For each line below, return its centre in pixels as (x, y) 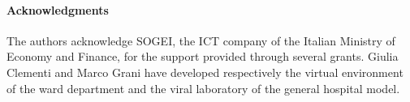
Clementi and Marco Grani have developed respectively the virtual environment (205, 72)
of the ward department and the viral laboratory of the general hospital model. (203, 88)
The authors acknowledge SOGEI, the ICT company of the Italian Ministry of (201, 40)
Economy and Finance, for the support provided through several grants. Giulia (203, 56)
